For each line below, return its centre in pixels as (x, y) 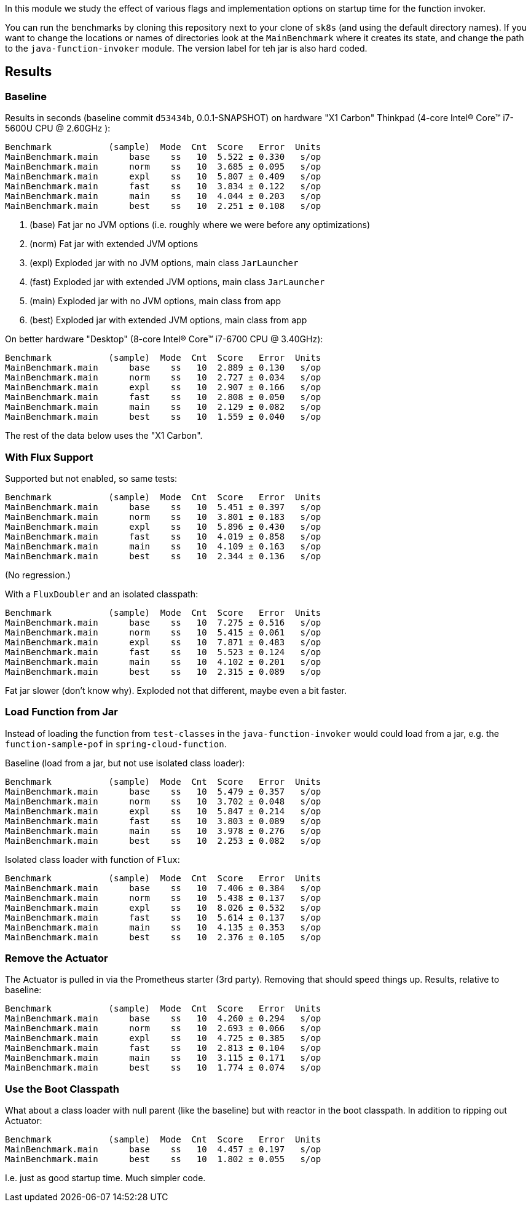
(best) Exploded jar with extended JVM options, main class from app (168, 320)
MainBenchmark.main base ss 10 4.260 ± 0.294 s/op (163, 1019)
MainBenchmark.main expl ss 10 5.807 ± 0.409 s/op (163, 177)
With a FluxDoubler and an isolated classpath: (102, 594)
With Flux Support (49, 457)
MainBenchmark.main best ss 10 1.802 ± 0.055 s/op (163, 1159)
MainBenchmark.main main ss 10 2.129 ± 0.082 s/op (163, 407)
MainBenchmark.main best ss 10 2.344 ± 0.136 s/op (163, 556)
